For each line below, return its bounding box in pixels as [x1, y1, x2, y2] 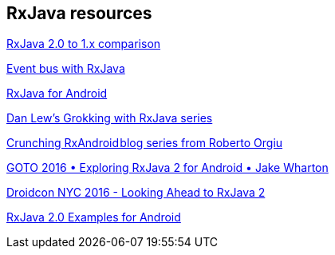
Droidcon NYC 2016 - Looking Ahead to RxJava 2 [6, 185, 266, 200]
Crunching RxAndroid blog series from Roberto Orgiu [6, 136, 283, 150]
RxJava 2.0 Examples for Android [6, 210, 181, 225]
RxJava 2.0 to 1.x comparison [6, 37, 161, 51]
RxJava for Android [6, 86, 108, 101]
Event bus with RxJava [6, 62, 125, 76]
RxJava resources [6, 3, 152, 23]
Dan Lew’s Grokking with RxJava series [6, 111, 213, 126]
